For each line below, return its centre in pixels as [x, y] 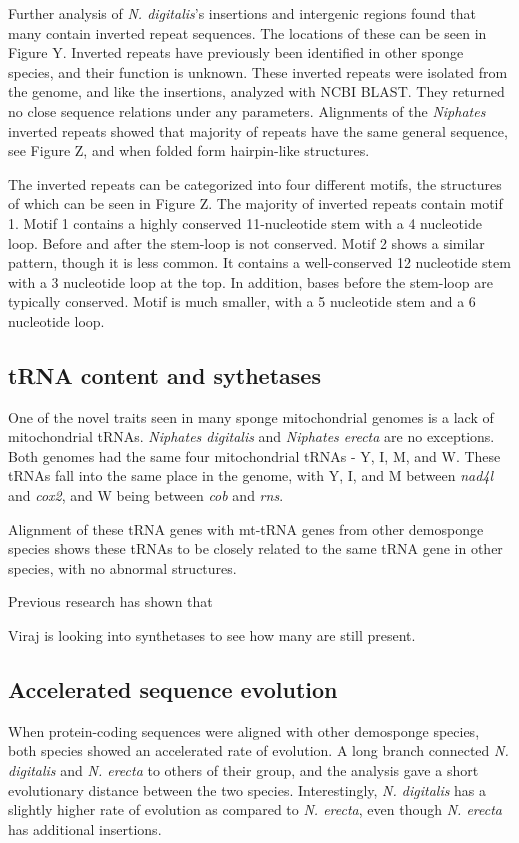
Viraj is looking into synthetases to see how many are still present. [212, 635]
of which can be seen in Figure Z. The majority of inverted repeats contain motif [255, 203]
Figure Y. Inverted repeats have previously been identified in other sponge [236, 52]
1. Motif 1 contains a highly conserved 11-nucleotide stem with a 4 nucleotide [245, 222]
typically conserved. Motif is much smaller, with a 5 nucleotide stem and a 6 [242, 301]
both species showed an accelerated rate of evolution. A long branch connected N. [258, 750]
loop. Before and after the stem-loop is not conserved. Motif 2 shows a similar [246, 242]
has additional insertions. [85, 828]
